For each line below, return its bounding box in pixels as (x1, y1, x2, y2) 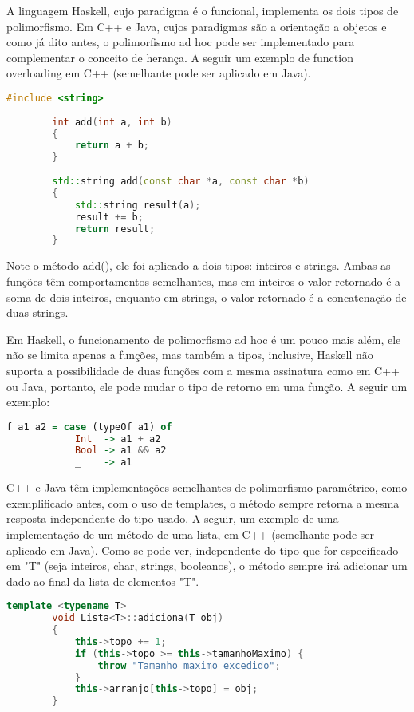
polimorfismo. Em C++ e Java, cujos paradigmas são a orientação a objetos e (6, 18, 387, 34)
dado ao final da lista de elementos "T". (6, 572, 199, 589)
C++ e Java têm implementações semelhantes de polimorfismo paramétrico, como (6, 479, 408, 496)
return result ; (74, 223, 156, 235)
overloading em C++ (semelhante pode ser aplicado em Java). (6, 65, 311, 81)
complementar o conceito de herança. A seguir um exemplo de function (6, 49, 353, 65)
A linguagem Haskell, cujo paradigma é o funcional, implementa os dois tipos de (6, 2, 399, 18)
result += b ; (74, 211, 144, 223)
